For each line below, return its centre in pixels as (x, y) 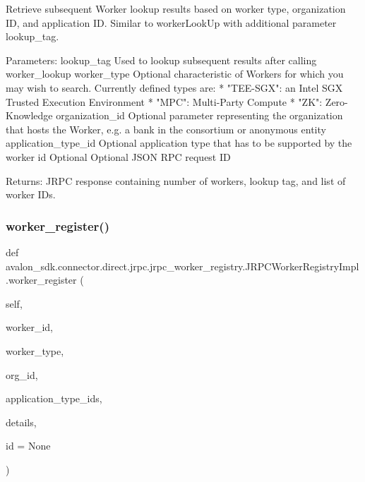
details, (21, 422)
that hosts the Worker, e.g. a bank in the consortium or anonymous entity (166, 129)
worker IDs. (31, 194)
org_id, (22, 374)
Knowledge (29, 115)
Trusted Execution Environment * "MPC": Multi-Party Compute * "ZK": (164, 101)
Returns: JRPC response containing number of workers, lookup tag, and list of (176, 180)
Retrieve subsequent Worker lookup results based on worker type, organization (176, 8)
